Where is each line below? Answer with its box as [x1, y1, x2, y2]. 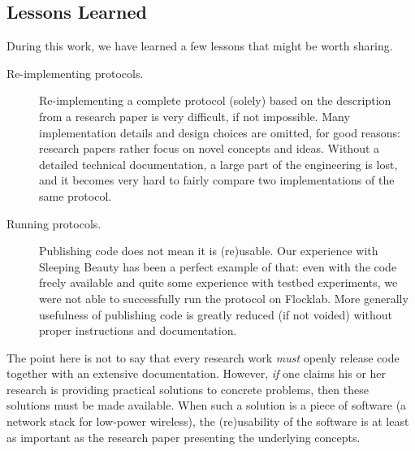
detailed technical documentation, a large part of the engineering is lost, [39, 155, 398, 172]
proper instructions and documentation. [39, 322, 237, 339]
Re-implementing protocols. [6, 64, 144, 81]
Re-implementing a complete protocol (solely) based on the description [39, 92, 391, 109]
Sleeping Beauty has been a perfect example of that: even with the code [39, 258, 397, 275]
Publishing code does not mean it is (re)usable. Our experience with [39, 242, 378, 259]
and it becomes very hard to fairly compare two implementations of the [39, 171, 395, 189]
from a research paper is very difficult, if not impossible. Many [39, 107, 350, 124]
